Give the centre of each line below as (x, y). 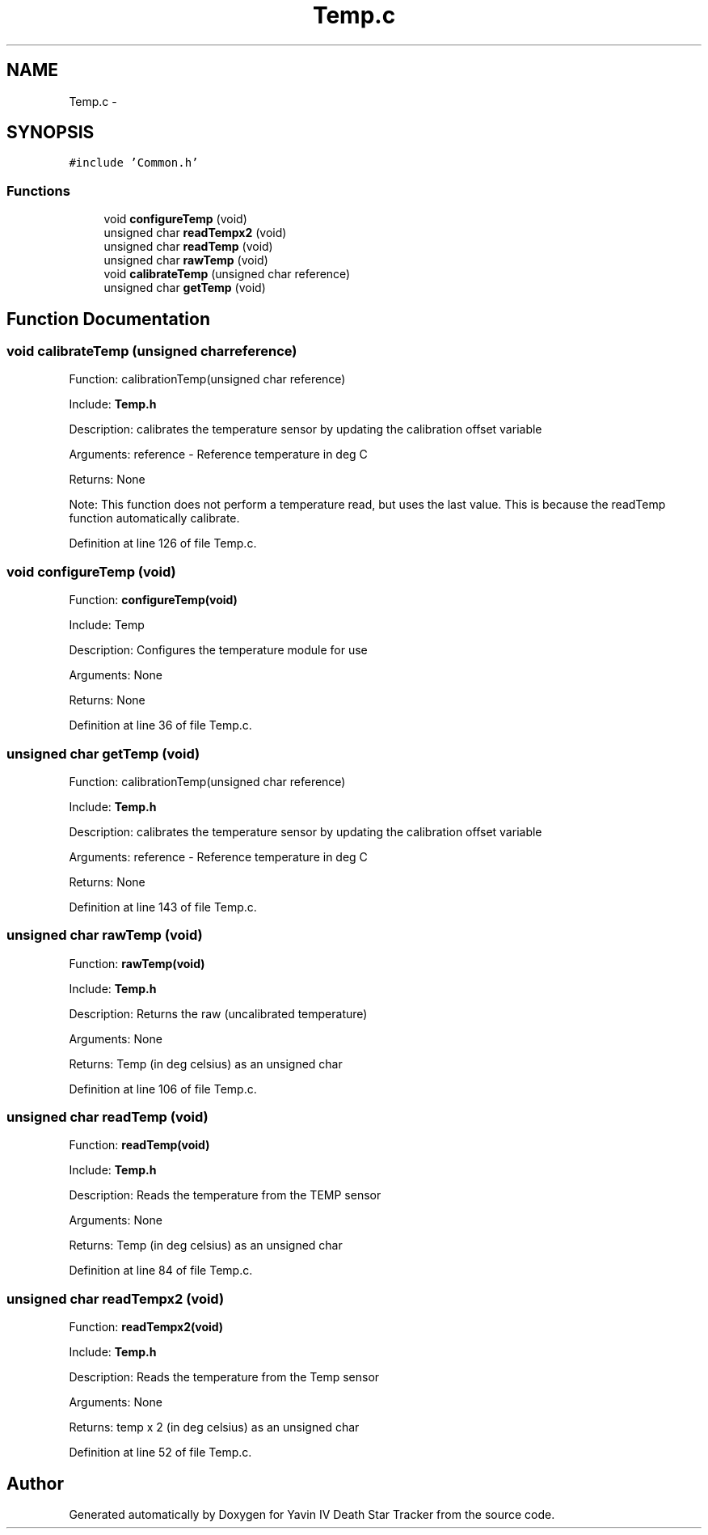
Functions (38, 190)
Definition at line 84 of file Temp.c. (161, 1271)
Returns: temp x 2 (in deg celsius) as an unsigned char (214, 1427)
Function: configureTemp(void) (153, 600)
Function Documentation (108, 319)
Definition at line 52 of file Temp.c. (160, 1453)
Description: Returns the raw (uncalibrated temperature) (218, 1013)
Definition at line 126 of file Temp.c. (163, 543)
